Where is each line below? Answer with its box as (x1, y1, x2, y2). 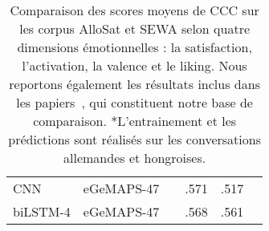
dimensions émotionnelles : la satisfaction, (17, 38, 252, 56)
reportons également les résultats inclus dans (9, 75, 260, 93)
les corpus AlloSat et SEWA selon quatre (19, 19, 251, 38)
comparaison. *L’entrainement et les (33, 111, 237, 130)
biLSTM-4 (13, 202, 71, 221)
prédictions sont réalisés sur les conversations (8, 130, 261, 148)
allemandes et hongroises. (63, 148, 206, 167)
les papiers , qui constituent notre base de (16, 93, 253, 111)
